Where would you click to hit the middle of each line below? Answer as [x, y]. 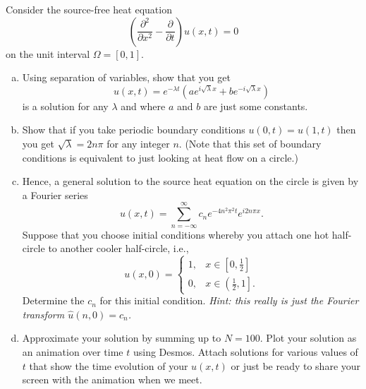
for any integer [138, 143]
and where [143, 106]
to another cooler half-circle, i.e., [118, 248]
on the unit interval [48, 53]
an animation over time [73, 352]
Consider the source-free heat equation [89, 9]
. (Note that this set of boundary [250, 143]
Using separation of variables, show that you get [126, 77]
